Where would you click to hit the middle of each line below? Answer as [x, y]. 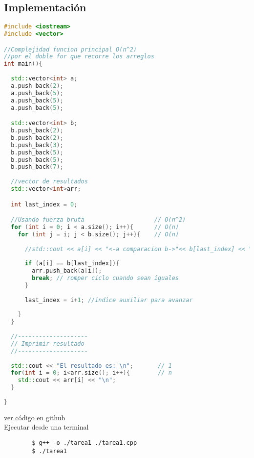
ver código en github [35, 417]
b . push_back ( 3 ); [37, 145]
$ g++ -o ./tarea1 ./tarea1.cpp [85, 443]
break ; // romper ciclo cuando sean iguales [105, 278]
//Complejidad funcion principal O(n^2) [71, 49]
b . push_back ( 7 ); [37, 167]
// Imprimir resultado [48, 343]
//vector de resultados [49, 182]
